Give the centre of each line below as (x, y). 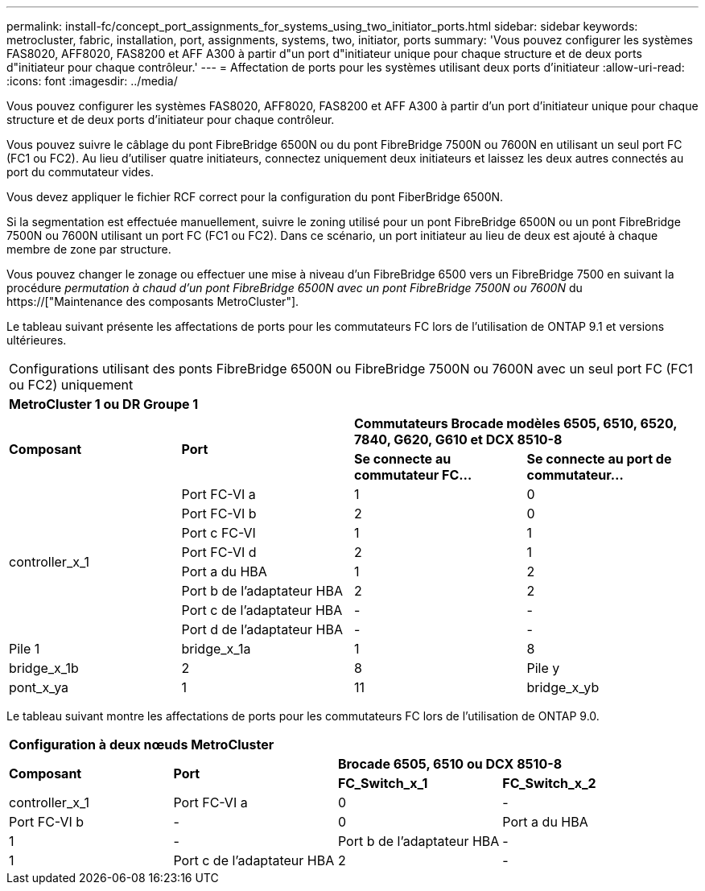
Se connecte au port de (599, 459)
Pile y (543, 668)
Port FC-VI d (219, 552)
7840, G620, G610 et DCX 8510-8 (458, 439)
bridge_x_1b (44, 668)
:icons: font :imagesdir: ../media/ (92, 81)
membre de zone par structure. (89, 249)
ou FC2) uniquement (71, 385)
